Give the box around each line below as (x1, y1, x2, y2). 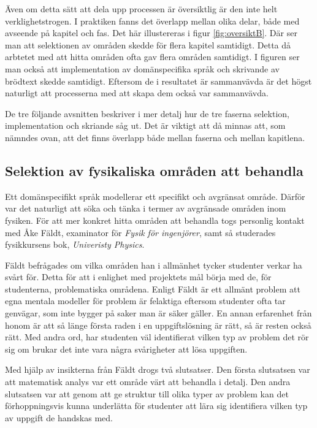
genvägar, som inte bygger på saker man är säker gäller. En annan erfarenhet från (5, 307, 312, 319)
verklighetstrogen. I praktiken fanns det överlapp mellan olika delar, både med (5, 14, 300, 27)
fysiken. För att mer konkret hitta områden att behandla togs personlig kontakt (5, 213, 305, 226)
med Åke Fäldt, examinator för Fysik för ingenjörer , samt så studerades (5, 226, 276, 239)
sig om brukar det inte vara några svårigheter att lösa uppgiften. (5, 342, 248, 355)
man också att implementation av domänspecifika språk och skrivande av (5, 62, 280, 75)
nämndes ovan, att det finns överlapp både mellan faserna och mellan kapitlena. (5, 131, 305, 143)
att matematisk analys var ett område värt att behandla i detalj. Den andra (5, 375, 291, 388)
